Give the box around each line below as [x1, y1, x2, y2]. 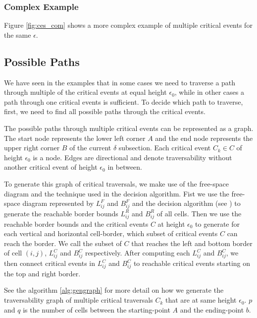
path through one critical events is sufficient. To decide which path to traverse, [4, 96, 243, 107]
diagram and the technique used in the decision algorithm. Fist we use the [4, 188, 229, 198]
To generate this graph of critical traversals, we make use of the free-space [4, 178, 229, 189]
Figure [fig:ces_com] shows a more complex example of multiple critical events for [4, 20, 253, 30]
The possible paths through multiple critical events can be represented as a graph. [4, 123, 254, 133]
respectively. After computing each [85, 248, 190, 258]
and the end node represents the [155, 132, 253, 143]
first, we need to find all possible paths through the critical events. [4, 106, 206, 117]
